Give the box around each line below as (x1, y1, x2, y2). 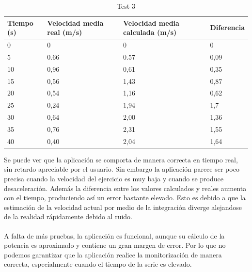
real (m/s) (47, 27, 82, 37)
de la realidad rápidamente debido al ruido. (4, 211, 132, 222)
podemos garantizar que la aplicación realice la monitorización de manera (4, 249, 222, 259)
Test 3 (117, 1, 135, 11)
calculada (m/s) (123, 27, 177, 37)
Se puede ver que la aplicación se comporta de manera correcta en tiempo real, (4, 154, 238, 164)
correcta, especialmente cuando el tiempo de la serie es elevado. (4, 259, 192, 269)
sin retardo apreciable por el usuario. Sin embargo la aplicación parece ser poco (4, 164, 239, 174)
